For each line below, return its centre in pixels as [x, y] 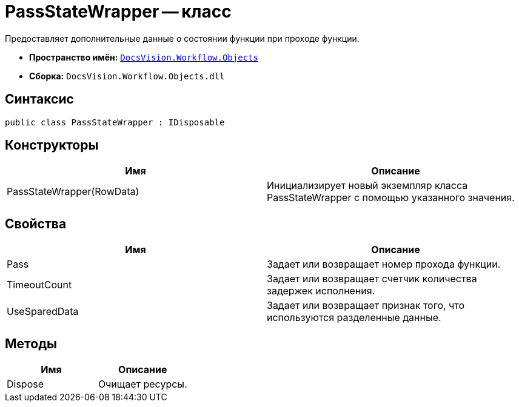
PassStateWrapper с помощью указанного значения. [391, 198]
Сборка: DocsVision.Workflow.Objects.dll [127, 76]
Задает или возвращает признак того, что [366, 306]
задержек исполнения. [321, 291]
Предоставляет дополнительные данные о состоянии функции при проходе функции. [182, 38]
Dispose [25, 384]
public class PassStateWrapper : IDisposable [115, 122]
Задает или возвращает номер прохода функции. [384, 264]
